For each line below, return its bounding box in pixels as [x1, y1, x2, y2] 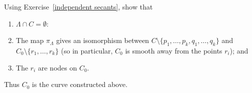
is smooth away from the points [125, 45, 222, 55]
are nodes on [38, 62, 77, 72]
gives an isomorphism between [56, 35, 149, 45]
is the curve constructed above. [32, 79, 128, 89]
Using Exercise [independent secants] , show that [4, 1, 153, 11]
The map [16, 35, 44, 45]
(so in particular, [61, 45, 113, 55]
